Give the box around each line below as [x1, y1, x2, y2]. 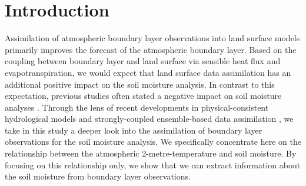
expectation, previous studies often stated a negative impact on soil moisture [5, 89, 282, 102]
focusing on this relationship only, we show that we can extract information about [5, 158, 301, 171]
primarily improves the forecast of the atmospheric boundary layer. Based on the [5, 43, 297, 55]
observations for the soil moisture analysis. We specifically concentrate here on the [5, 135, 301, 148]
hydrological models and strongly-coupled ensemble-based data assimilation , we [5, 112, 294, 125]
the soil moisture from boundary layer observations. [5, 170, 191, 182]
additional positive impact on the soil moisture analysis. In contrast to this [5, 78, 275, 90]
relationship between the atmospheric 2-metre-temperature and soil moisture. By [5, 147, 297, 160]
